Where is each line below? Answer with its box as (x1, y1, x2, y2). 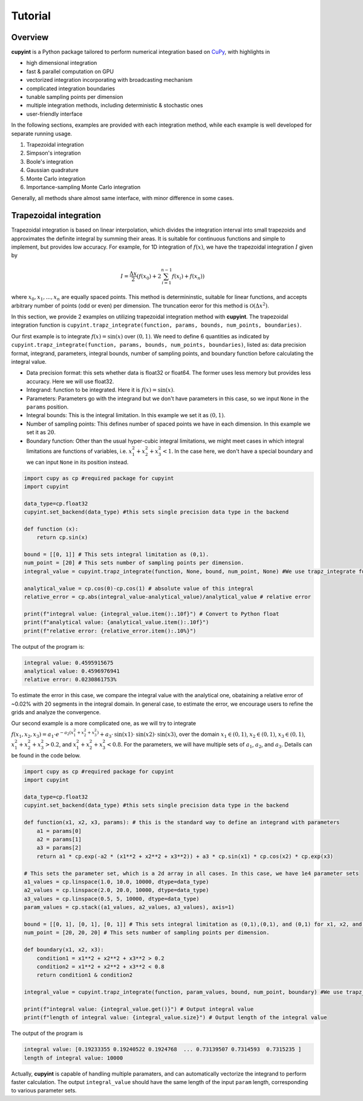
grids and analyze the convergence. (11, 709, 101, 716)
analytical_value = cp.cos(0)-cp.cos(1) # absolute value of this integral (24, 585, 254, 592)
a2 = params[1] (36, 836, 82, 843)
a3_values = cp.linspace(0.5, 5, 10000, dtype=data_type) (24, 895, 200, 902)
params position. (26, 403, 69, 410)
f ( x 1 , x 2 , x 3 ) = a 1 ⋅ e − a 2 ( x (11, 730, 74, 739)
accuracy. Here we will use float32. (26, 378, 114, 385)
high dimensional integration (26, 59, 97, 67)
